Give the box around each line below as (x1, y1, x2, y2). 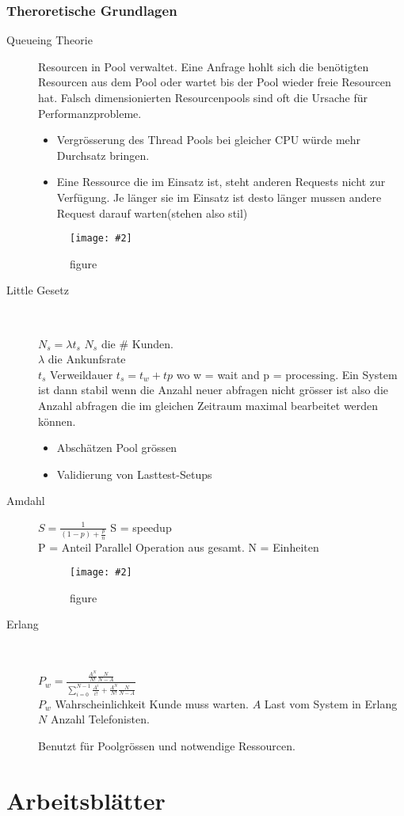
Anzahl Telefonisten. (50, 711, 150, 727)
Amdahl (6, 492, 45, 509)
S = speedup (110, 518, 172, 535)
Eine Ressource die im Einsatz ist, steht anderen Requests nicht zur (56, 173, 386, 190)
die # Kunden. (101, 335, 173, 351)
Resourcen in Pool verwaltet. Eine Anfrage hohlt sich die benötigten (38, 58, 369, 74)
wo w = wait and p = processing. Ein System (176, 366, 398, 382)
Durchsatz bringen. (56, 146, 150, 163)
